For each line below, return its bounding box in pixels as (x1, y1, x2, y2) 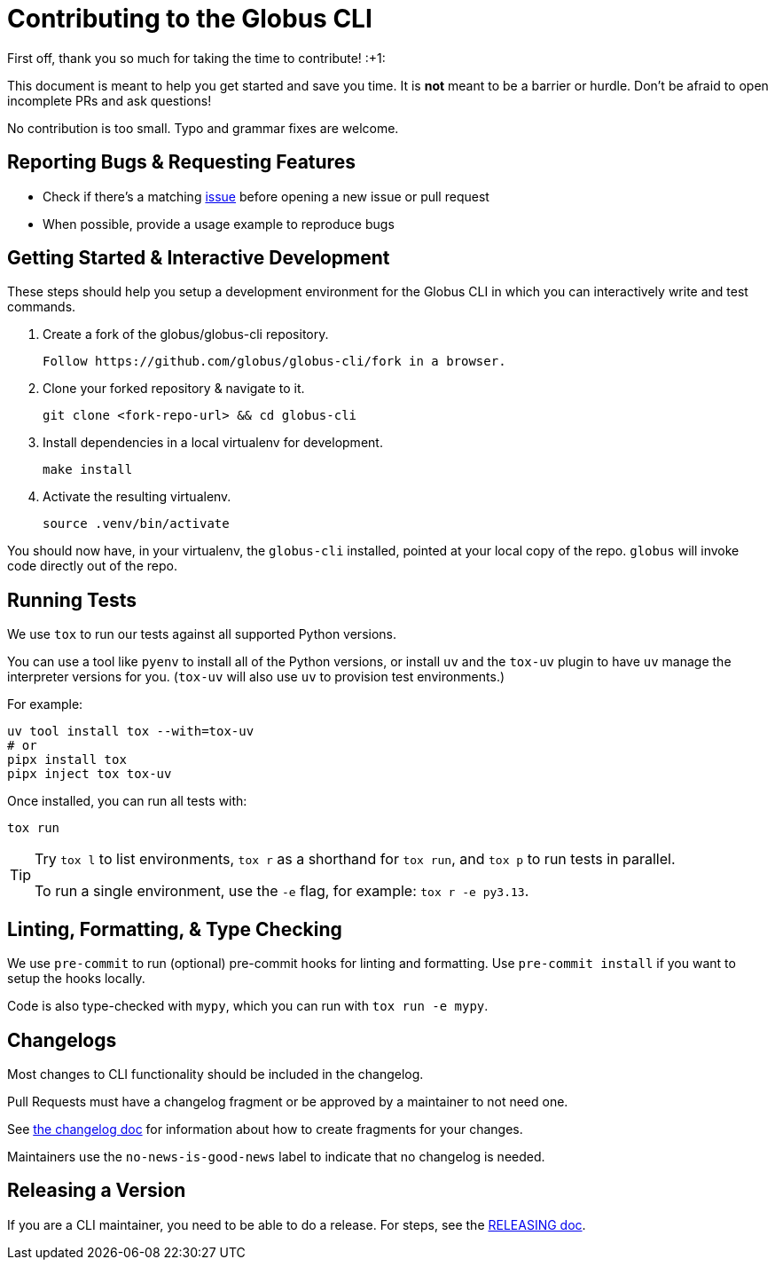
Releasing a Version (7, 1179, 186, 1202)
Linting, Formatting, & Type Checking (7, 917, 342, 940)
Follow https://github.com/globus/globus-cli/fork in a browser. (43, 354, 506, 369)
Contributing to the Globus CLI (7, 4, 372, 34)
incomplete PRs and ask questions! (7, 92, 212, 108)
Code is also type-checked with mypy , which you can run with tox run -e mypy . (7, 998, 489, 1014)
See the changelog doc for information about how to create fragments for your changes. (7, 1121, 523, 1137)
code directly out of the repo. (7, 558, 177, 574)
